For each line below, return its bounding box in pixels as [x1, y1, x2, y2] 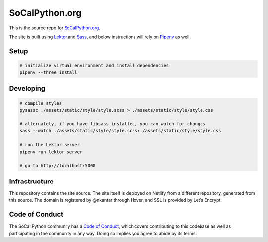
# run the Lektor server [19, 142, 80, 148]
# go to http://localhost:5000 [19, 163, 96, 169]
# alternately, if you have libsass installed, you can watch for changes [19, 121, 206, 127]
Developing [9, 84, 46, 93]
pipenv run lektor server [19, 149, 83, 155]
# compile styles [19, 100, 62, 106]
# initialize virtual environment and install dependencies [19, 62, 169, 68]
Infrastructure [9, 177, 54, 185]
